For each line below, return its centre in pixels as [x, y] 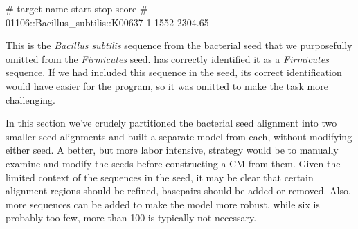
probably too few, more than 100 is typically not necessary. [131, 218]
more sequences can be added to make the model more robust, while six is [163, 204]
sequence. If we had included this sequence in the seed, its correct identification [174, 72]
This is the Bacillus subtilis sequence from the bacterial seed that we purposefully [179, 45]
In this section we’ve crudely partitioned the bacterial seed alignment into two [171, 123]
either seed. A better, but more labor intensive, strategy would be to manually [172, 150]
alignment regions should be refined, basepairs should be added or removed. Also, [178, 191]
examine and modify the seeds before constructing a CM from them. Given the [173, 163]
